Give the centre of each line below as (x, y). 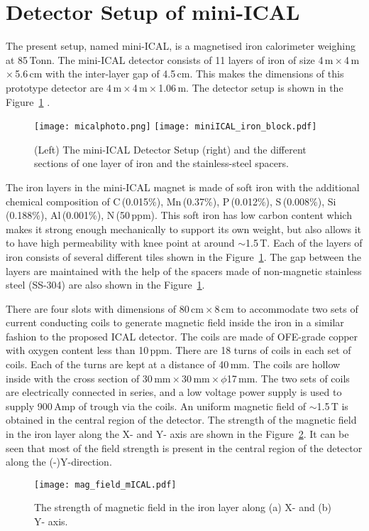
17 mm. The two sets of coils (288, 378)
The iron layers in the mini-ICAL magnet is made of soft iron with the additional (183, 187)
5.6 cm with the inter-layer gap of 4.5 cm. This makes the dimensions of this (180, 74)
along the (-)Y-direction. (59, 462)
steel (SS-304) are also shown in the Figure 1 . (105, 285)
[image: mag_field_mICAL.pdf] (105, 484)
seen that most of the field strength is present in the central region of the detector (184, 447)
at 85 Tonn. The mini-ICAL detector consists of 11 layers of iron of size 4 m (170, 59)
